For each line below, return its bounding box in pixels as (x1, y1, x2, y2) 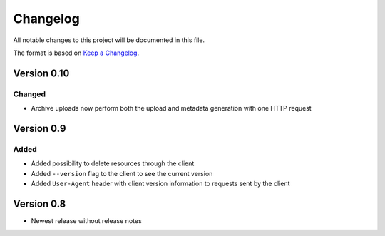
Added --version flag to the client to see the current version (31, 169, 213, 178)
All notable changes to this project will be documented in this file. (13, 36, 205, 44)
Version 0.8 (13, 197, 66, 210)
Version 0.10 (13, 67, 70, 79)
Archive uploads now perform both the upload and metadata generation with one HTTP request (31, 104, 312, 113)
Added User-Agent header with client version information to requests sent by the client (31, 179, 290, 188)
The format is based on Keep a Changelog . (13, 48, 139, 57)
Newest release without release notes (31, 216, 142, 225)
